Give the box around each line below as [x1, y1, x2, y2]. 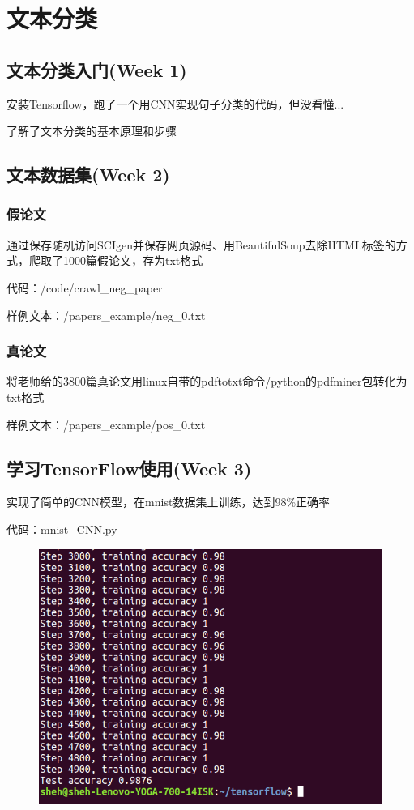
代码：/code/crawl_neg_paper [6, 279, 163, 296]
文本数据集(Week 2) [6, 162, 170, 187]
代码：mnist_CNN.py [6, 520, 117, 537]
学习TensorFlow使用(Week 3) [6, 455, 252, 480]
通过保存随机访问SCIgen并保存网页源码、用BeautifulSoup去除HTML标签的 [6, 236, 396, 253]
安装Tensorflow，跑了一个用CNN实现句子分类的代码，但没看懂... [6, 95, 344, 112]
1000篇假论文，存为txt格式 [62, 252, 203, 269]
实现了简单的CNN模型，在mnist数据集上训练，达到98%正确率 [6, 493, 331, 510]
